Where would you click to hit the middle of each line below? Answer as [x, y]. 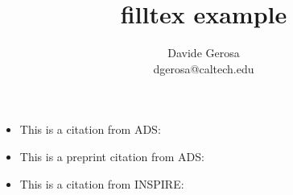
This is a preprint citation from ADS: [112, 156]
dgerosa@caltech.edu [204, 68]
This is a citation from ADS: [90, 129]
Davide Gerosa [204, 53]
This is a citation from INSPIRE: [102, 183]
